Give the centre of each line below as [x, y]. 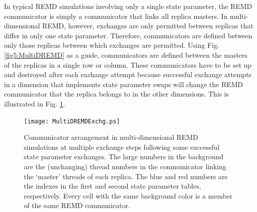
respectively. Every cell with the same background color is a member [128, 195]
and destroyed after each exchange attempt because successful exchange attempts [128, 74]
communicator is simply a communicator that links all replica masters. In [116, 16]
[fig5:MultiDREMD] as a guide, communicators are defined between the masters [126, 54]
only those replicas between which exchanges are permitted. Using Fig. [112, 45]
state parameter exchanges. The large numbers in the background [124, 157]
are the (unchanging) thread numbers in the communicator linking [125, 166]
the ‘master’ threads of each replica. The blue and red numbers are [126, 176]
